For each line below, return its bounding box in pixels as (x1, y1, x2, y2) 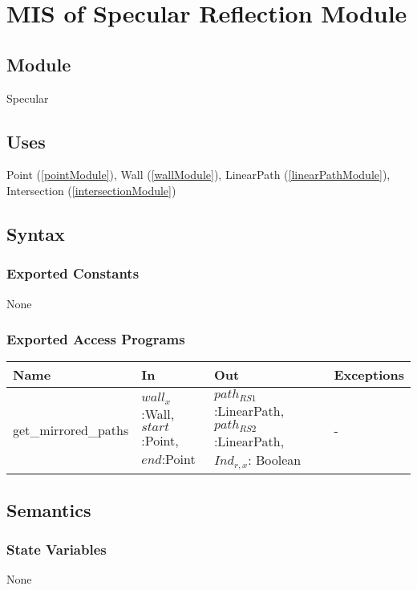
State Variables (6, 539, 107, 559)
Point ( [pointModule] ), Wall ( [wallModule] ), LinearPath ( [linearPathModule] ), (6, 166, 391, 183)
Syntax (6, 221, 65, 246)
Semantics (6, 497, 91, 522)
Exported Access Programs (6, 329, 185, 349)
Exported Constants (6, 263, 140, 283)
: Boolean (248, 450, 302, 470)
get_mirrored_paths (13, 421, 129, 440)
